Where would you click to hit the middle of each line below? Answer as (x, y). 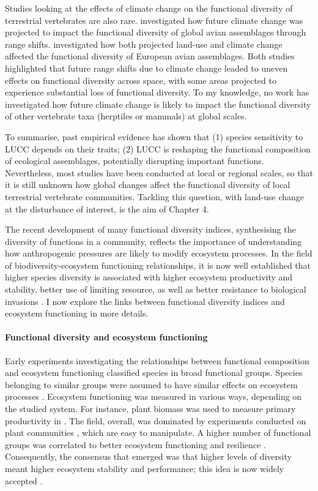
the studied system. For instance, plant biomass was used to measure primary (150, 409)
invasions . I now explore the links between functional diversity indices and (145, 301)
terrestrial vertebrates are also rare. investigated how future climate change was (154, 20)
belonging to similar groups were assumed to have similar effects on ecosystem (151, 384)
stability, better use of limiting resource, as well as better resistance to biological (156, 289)
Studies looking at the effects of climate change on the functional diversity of (149, 8)
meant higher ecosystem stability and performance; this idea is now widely (145, 468)
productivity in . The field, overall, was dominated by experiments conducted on (156, 420)
